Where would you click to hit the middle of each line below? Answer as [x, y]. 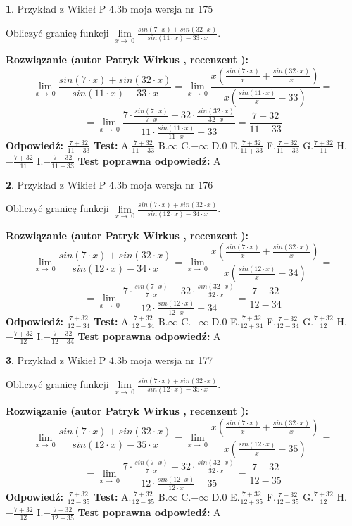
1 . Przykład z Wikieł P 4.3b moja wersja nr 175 [109, 8]
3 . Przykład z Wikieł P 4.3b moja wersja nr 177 [109, 360]
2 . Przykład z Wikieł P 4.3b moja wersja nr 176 [109, 184]
